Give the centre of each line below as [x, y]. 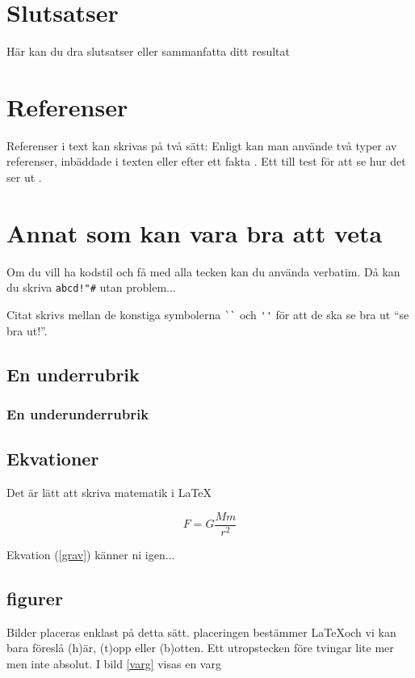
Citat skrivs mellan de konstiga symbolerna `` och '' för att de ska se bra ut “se [208, 314]
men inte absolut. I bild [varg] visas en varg [114, 663]
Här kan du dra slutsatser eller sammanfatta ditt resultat [148, 51]
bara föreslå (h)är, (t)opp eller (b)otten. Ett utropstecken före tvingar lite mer [200, 648]
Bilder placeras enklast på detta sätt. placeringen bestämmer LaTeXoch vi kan [201, 632]
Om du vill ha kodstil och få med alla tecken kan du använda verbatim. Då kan [203, 271]
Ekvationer [53, 459]
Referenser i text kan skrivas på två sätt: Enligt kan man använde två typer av [202, 145]
